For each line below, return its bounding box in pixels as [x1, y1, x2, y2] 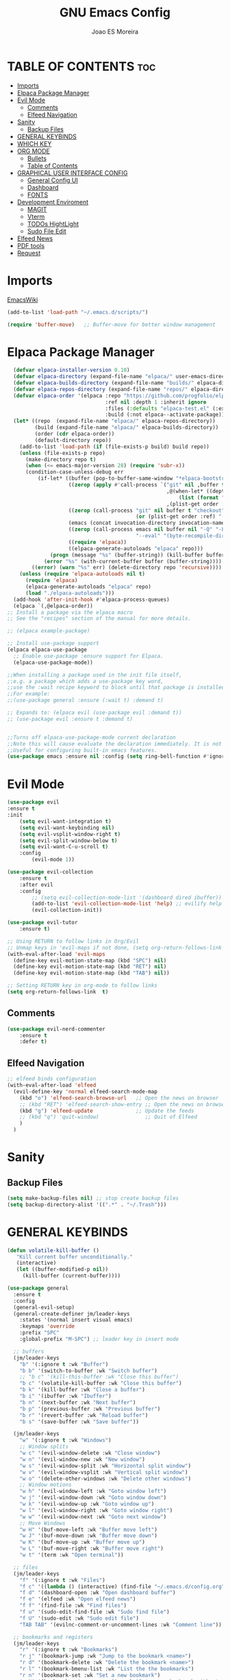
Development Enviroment [16, 197, 89, 206]
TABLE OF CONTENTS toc [7, 58, 156, 74]
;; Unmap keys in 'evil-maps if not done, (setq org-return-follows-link [7, 944, 222, 951]
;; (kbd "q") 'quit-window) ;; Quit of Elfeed [19, 1113, 197, 1121]
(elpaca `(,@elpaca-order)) [13, 602, 94, 609]
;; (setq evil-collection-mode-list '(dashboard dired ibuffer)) [31, 894, 222, 901]
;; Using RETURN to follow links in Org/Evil [7, 937, 139, 945]
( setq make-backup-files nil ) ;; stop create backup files [7, 1195, 179, 1202]
